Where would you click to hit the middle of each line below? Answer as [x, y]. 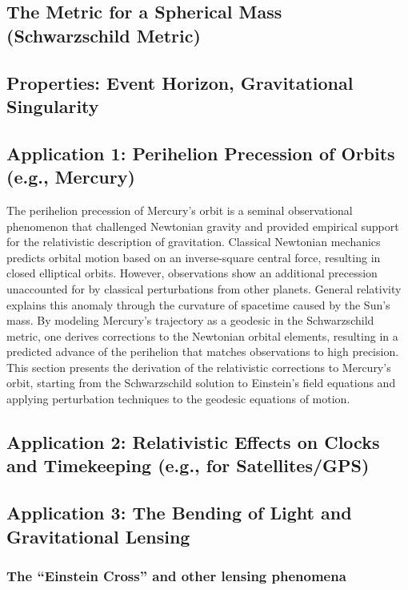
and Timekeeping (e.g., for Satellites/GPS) [188, 465]
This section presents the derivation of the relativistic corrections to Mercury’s [199, 367]
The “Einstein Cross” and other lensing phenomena [176, 575]
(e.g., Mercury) [71, 177]
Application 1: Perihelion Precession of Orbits [201, 153]
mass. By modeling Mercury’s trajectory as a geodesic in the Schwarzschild [190, 320]
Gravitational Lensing [98, 536]
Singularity [53, 105]
